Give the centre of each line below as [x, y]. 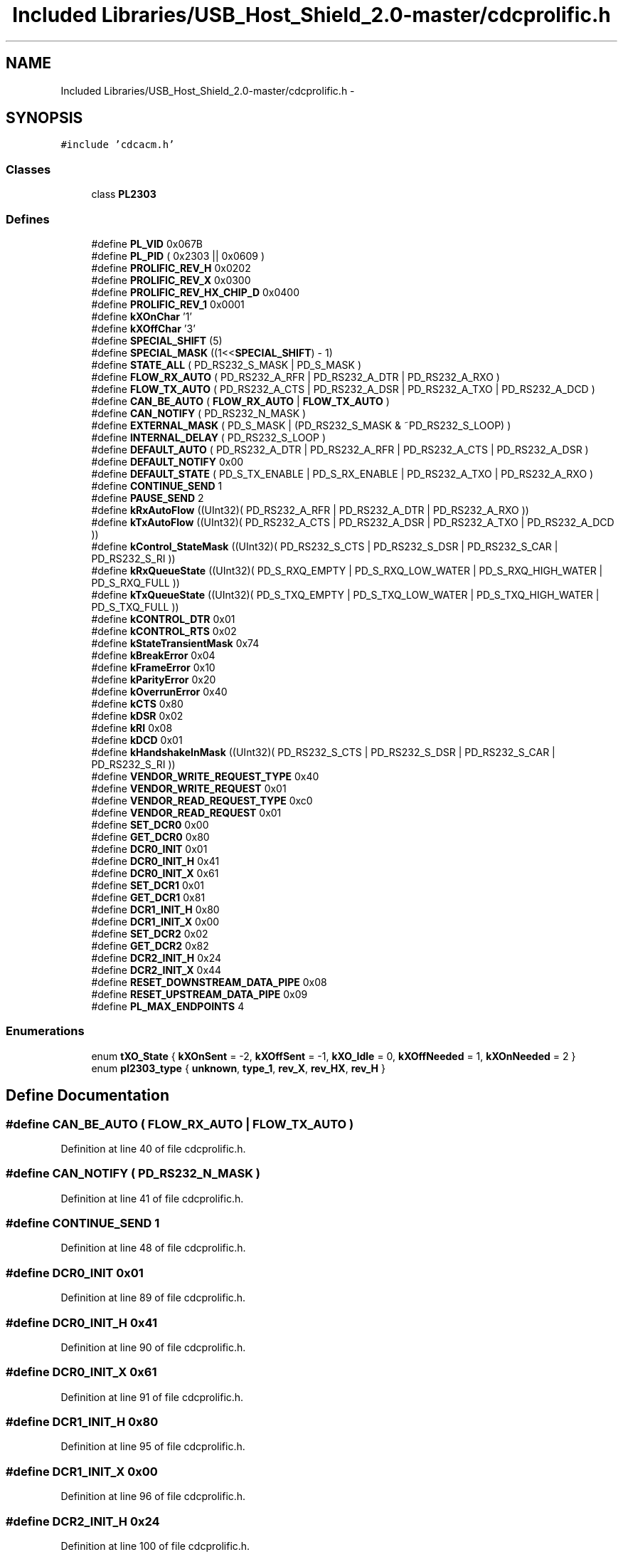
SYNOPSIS [44, 118]
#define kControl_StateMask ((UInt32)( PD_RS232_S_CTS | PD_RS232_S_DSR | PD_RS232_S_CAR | [325, 546]
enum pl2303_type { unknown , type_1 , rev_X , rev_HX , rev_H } [238, 1068]
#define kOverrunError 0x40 [159, 691]
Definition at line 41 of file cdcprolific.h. [152, 1198]
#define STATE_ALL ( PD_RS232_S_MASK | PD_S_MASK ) [227, 365]
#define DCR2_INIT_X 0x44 [156, 970]
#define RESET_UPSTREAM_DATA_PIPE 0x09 [199, 994]
